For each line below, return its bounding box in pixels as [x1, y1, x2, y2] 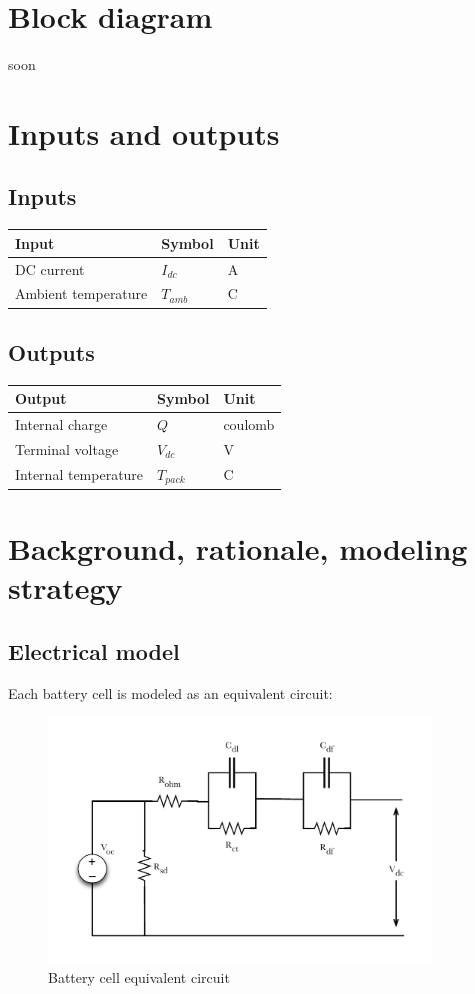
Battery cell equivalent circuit [48, 967, 230, 988]
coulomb [223, 414, 275, 435]
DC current [15, 258, 85, 279]
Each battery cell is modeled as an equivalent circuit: [8, 682, 333, 703]
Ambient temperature [15, 283, 148, 304]
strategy [8, 567, 123, 608]
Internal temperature [15, 464, 144, 485]
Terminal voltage [15, 438, 119, 459]
